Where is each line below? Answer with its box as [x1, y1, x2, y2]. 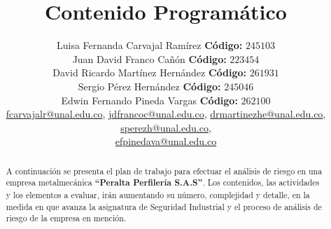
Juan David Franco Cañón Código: [72, 51, 227, 66]
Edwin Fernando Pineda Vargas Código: [61, 92, 238, 107]
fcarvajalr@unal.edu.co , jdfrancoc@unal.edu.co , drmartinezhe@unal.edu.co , [6, 106, 326, 121]
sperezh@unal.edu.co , [120, 120, 211, 134]
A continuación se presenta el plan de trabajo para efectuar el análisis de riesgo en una [6, 165, 323, 176]
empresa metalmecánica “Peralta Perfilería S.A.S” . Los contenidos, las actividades [6, 176, 320, 189]
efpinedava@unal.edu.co [115, 134, 217, 148]
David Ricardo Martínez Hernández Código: [52, 65, 247, 80]
